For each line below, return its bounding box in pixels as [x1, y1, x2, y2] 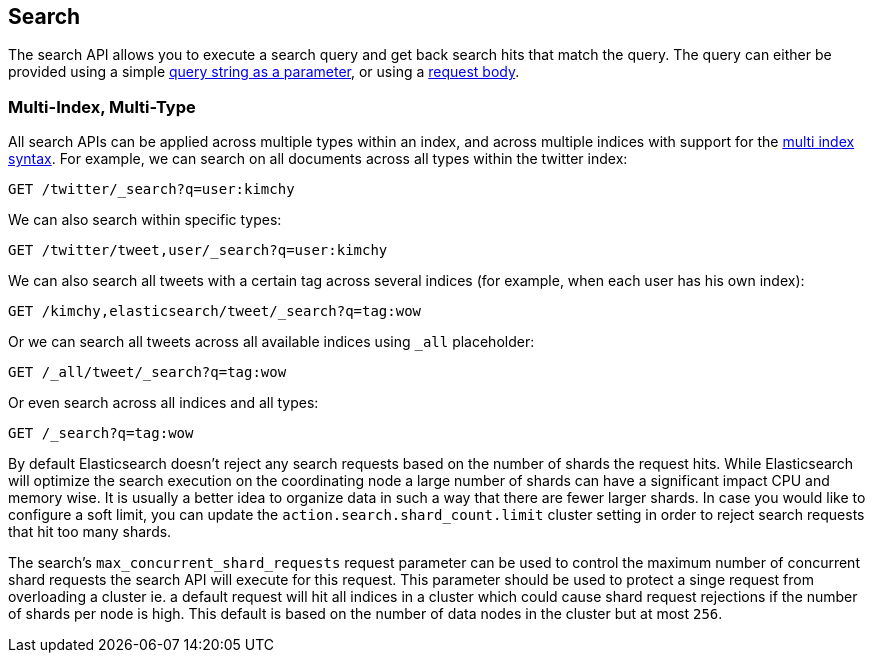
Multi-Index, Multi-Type [8, 96, 196, 117]
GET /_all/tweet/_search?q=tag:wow [8, 364, 287, 381]
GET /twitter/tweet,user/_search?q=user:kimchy [8, 242, 388, 259]
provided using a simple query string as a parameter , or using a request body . [8, 63, 520, 81]
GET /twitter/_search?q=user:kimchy [8, 181, 295, 198]
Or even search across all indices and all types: [8, 394, 319, 412]
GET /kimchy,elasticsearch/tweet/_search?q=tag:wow [8, 303, 422, 320]
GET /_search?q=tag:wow [8, 425, 194, 442]
